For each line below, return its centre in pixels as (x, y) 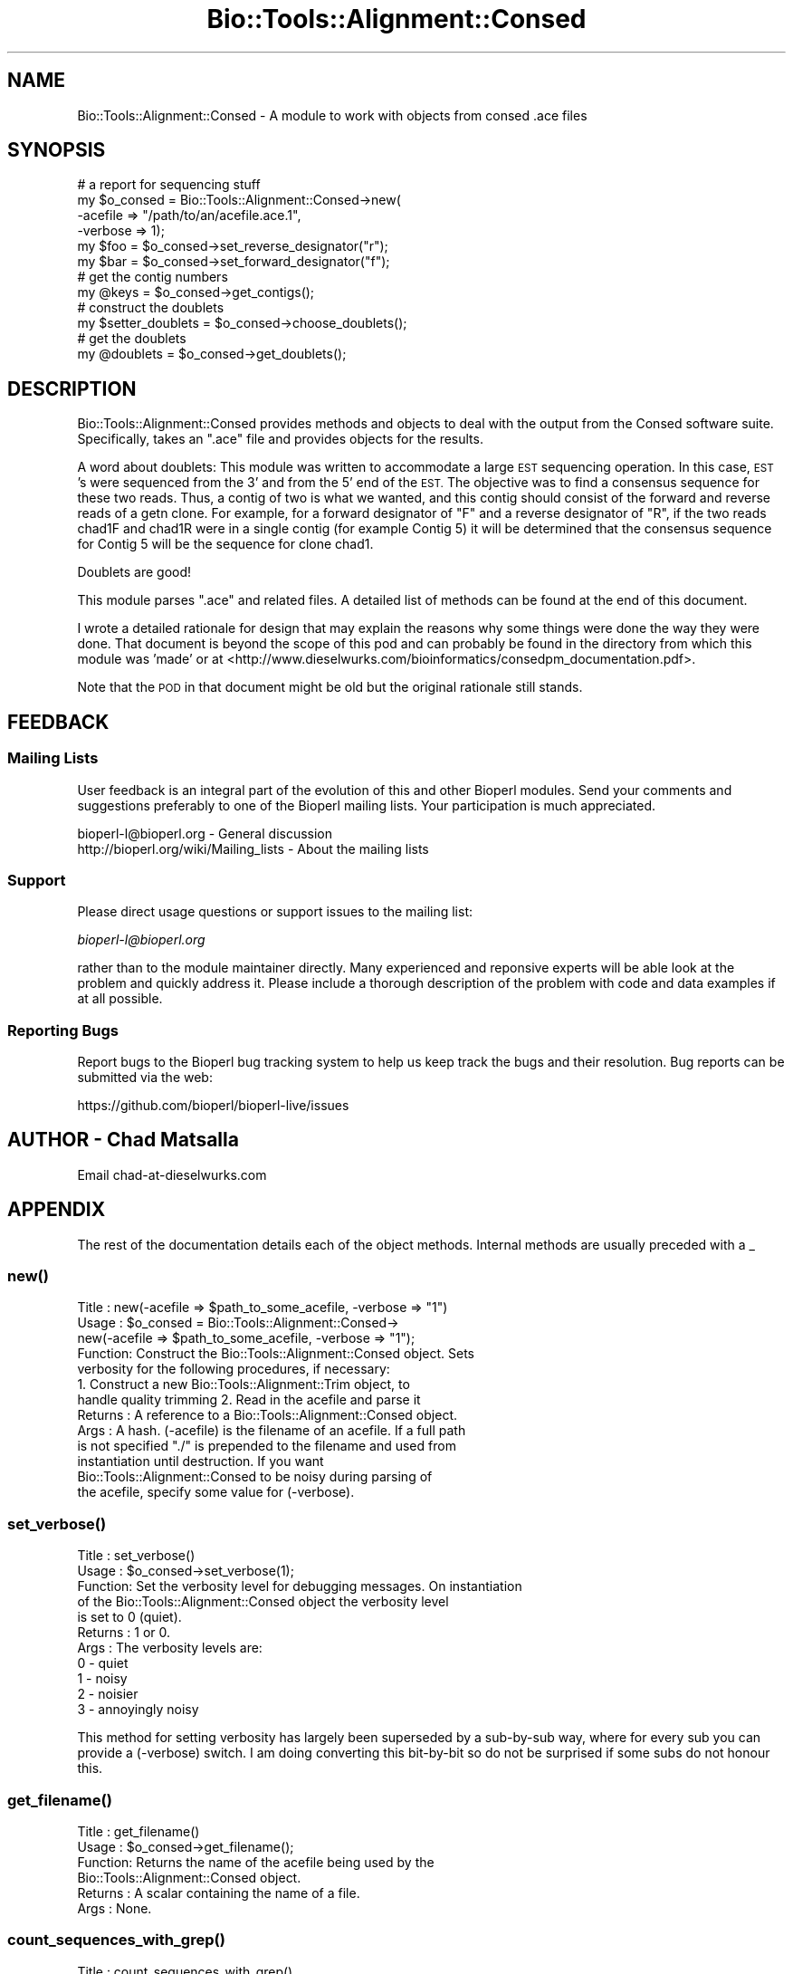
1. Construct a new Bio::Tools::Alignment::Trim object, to (244, 1385)
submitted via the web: (145, 1077)
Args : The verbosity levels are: (170, 1648)
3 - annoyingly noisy (138, 1710)
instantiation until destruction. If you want (201, 1461)
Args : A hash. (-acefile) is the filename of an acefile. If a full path (272, 1431)
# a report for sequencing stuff (169, 185)
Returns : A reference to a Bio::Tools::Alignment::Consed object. (267, 1415)
